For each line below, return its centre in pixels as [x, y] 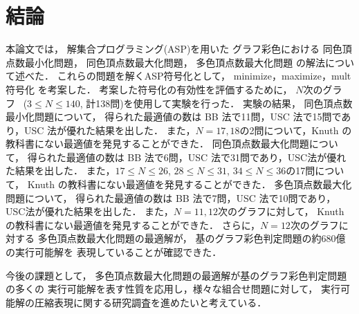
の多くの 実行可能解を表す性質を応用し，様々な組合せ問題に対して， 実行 [173, 289]
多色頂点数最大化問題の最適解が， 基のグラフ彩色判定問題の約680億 [192, 238]
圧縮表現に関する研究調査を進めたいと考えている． [150, 302]
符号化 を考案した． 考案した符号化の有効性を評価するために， [149, 89]
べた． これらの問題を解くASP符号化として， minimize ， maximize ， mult [188, 76]
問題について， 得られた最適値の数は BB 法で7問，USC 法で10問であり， [171, 197]
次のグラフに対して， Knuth [281, 211]
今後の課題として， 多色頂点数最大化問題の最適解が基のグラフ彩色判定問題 [176, 275]
